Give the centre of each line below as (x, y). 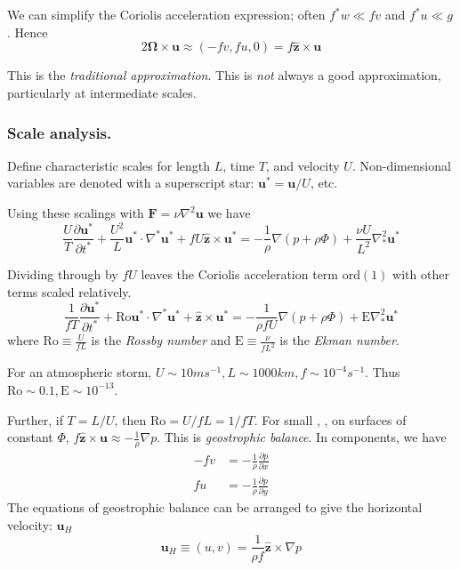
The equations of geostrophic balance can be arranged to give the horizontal (215, 507)
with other (421, 274)
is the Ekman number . (339, 340)
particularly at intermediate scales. (102, 92)
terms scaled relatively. (69, 291)
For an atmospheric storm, (80, 372)
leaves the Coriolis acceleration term (239, 274)
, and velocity (303, 165)
